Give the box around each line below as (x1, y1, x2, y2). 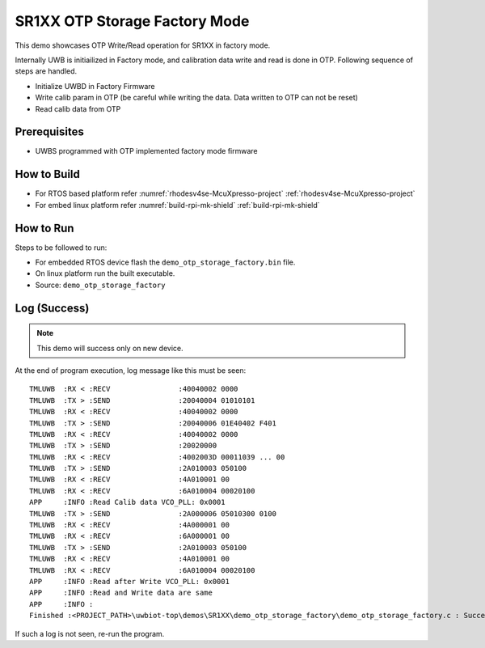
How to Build (15, 167, 81, 181)
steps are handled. (15, 66, 78, 76)
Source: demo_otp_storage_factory (35, 280, 166, 290)
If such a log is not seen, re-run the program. (15, 629, 165, 638)
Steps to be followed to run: (15, 243, 108, 252)
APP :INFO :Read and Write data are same (29, 588, 213, 598)
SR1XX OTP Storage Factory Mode (15, 12, 250, 30)
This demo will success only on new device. (36, 343, 183, 353)
